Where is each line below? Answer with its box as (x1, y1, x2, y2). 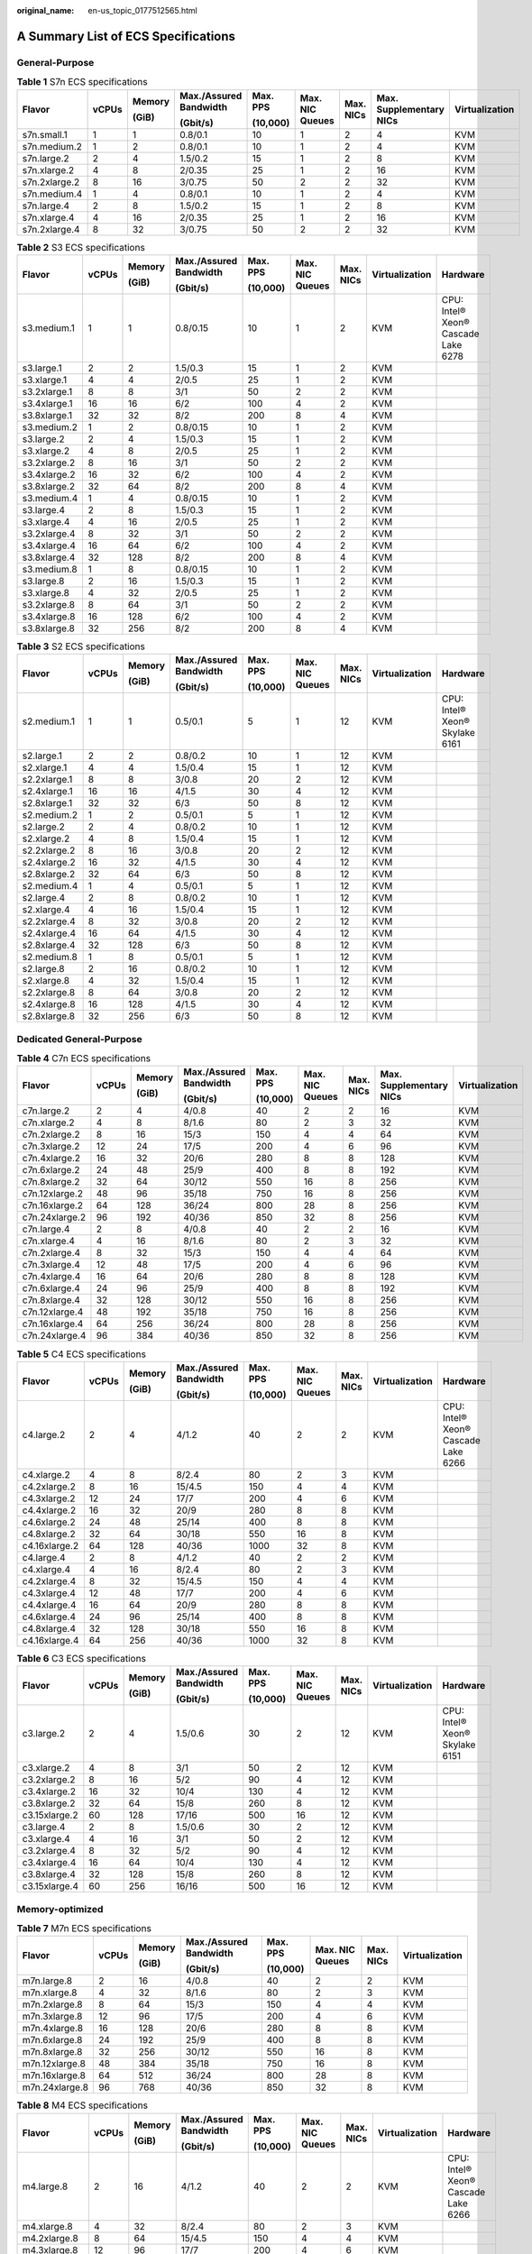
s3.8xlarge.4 (22, 551, 76, 563)
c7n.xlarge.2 (22, 1116, 76, 1129)
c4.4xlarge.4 (22, 1599, 77, 1611)
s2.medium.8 (22, 951, 78, 964)
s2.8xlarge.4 (22, 939, 76, 951)
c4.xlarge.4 (22, 1562, 71, 1575)
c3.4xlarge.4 (22, 1856, 77, 1869)
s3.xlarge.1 (22, 373, 68, 386)
